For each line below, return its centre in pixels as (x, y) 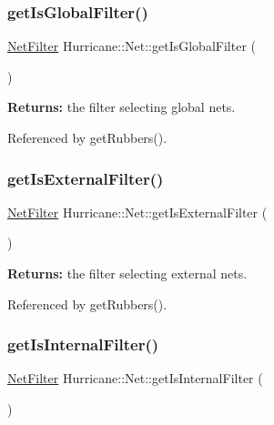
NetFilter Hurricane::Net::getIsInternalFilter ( (135, 378)
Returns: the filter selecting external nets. (127, 273)
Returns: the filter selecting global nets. (122, 107)
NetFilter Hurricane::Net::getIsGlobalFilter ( (132, 46)
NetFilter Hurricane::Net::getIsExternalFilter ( (137, 212)
